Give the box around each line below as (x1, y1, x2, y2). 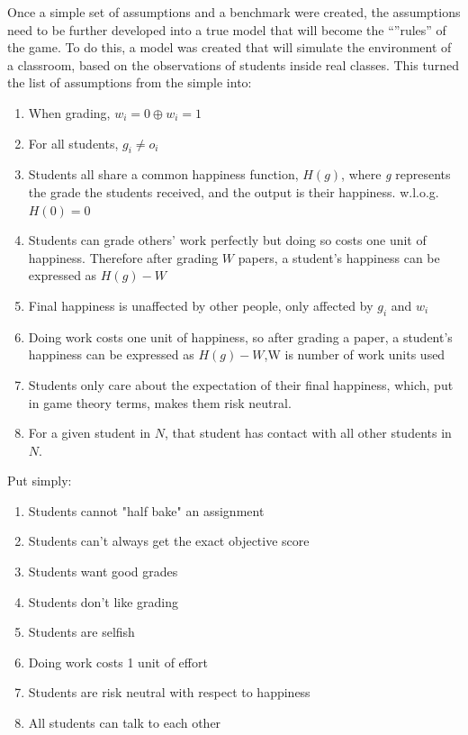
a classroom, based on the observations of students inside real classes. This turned (7, 55, 459, 74)
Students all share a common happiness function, (28, 165, 299, 184)
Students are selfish (28, 622, 135, 641)
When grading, (28, 103, 111, 122)
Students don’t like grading (28, 592, 179, 611)
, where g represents (341, 165, 451, 184)
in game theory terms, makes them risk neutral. (28, 393, 292, 412)
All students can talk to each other (28, 713, 221, 732)
